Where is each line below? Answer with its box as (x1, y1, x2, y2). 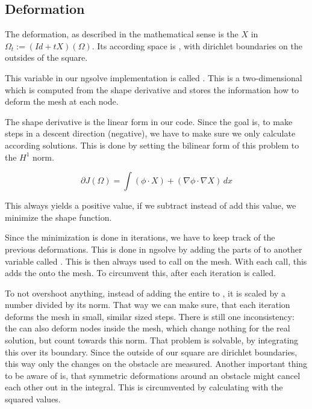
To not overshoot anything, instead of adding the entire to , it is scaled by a (5, 286, 285, 299)
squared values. (5, 393, 61, 405)
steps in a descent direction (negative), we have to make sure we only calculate (5, 127, 296, 140)
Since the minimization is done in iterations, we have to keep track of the (5, 231, 275, 244)
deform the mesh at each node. (5, 95, 119, 108)
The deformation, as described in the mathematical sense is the (5, 28, 239, 40)
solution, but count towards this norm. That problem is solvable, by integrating (5, 334, 299, 346)
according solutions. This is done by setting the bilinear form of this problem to (5, 138, 299, 151)
